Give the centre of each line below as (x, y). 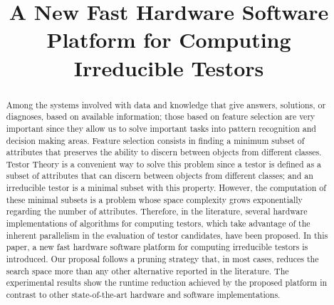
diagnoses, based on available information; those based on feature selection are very (161, 117)
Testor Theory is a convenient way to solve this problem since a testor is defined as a (163, 164)
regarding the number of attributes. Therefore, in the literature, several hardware (157, 211)
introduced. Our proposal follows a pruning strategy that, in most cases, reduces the (162, 259)
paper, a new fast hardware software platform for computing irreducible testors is (157, 247)
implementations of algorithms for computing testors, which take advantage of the (158, 223)
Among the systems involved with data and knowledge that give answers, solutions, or (166, 104)
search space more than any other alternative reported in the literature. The (147, 270)
